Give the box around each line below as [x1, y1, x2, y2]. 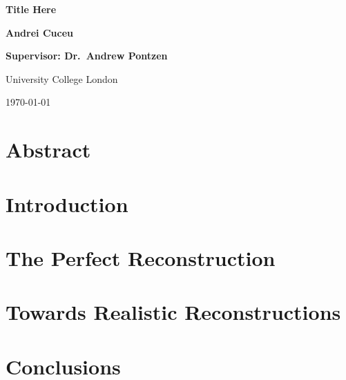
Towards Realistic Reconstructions [6, 298, 341, 326]
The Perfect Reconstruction [6, 243, 276, 272]
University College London [6, 71, 118, 86]
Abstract [6, 135, 91, 164]
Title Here [6, 2, 57, 16]
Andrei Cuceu [6, 25, 73, 39]
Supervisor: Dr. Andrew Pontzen [6, 48, 168, 63]
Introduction [6, 189, 128, 218]
